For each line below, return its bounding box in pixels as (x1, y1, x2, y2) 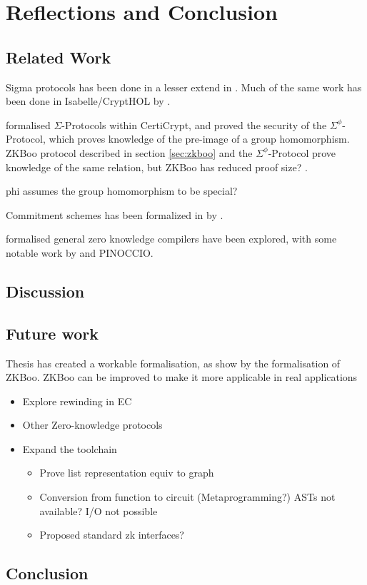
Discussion (6, 280, 85, 302)
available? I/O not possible (39, 503, 158, 518)
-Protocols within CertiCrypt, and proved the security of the (61, 117, 327, 132)
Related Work (6, 46, 111, 68)
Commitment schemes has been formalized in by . (6, 207, 223, 222)
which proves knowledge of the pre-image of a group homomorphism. (49, 131, 350, 146)
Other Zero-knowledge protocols (22, 417, 163, 432)
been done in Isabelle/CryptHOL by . (6, 93, 171, 108)
